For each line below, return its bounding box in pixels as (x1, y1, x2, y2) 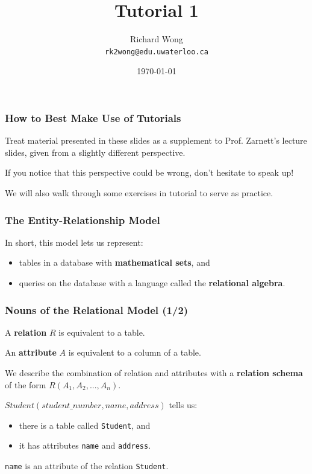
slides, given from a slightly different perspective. (5, 146, 186, 158)
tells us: (169, 399, 198, 411)
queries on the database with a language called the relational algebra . (19, 277, 285, 289)
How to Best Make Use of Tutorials (5, 110, 181, 125)
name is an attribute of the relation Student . (5, 460, 169, 472)
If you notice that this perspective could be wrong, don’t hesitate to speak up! (5, 166, 294, 179)
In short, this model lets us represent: (5, 235, 143, 248)
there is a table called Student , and (19, 418, 151, 431)
